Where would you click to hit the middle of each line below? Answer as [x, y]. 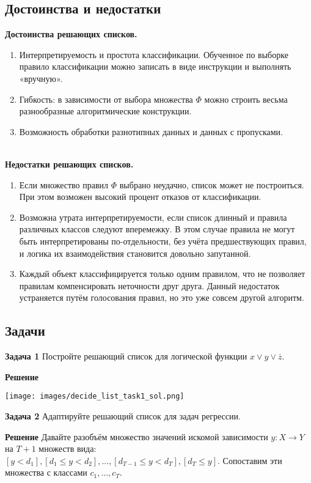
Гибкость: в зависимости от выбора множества [106, 99]
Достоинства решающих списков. [71, 34]
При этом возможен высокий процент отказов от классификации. [140, 197]
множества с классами [46, 472]
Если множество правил [64, 184]
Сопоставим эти [252, 460]
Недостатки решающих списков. [69, 164]
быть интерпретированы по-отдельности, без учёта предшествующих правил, [163, 241]
